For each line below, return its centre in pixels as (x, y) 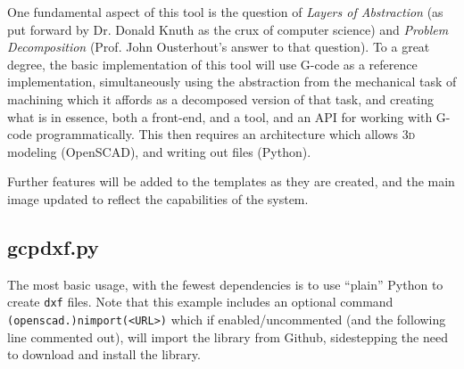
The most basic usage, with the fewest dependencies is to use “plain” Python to (225, 284)
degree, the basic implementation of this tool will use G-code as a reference (212, 64)
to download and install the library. (104, 354)
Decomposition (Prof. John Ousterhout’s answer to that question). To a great (219, 47)
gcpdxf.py (53, 246)
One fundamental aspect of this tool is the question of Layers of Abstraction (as (225, 12)
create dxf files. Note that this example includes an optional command (200, 302)
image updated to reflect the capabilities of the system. (158, 198)
